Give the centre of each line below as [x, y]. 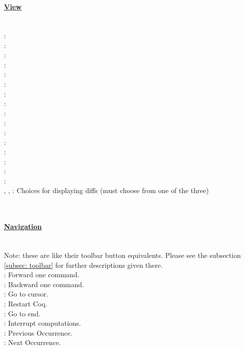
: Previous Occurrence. [38, 332]
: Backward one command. [44, 284]
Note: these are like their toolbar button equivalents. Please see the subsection [122, 255]
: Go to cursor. [26, 294]
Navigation [23, 226]
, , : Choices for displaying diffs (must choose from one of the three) [106, 190]
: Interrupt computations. [42, 323]
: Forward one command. [42, 274]
